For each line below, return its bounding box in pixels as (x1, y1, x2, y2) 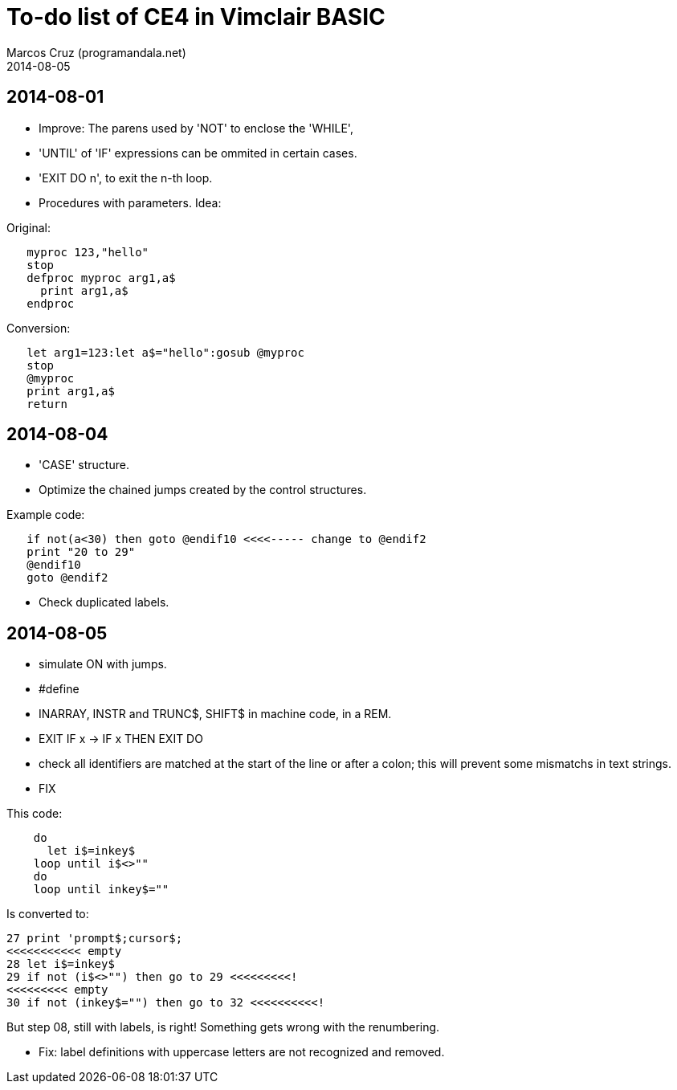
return (27, 397, 67, 410)
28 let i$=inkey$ (6, 957, 115, 971)
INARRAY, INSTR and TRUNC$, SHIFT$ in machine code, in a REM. (39, 707, 392, 721)
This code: (6, 806, 63, 821)
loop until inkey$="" (33, 883, 169, 896)
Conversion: (6, 320, 71, 335)
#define (39, 682, 80, 696)
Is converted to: (6, 907, 89, 921)
